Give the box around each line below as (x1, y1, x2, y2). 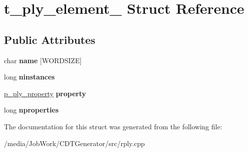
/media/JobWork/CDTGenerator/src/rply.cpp (4, 138, 145, 148)
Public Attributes (4, 32, 96, 47)
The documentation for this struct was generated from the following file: (4, 121, 222, 131)
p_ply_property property (4, 88, 86, 98)
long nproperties (4, 105, 59, 115)
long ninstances (4, 72, 55, 82)
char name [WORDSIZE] (4, 55, 82, 65)
